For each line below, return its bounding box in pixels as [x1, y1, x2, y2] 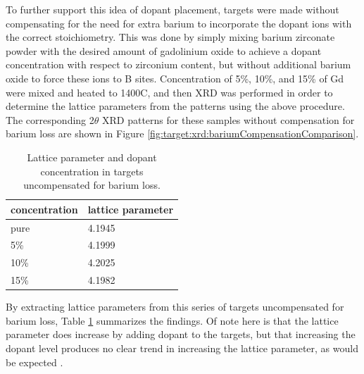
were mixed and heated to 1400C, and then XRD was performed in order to [6, 85, 333, 99]
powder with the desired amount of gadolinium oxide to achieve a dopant [6, 43, 322, 58]
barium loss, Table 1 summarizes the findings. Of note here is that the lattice [6, 313, 339, 328]
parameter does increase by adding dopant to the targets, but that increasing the [6, 327, 356, 342]
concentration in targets [40, 163, 144, 178]
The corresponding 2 [6, 112, 94, 127]
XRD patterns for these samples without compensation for [102, 112, 355, 127]
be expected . [6, 354, 63, 369]
